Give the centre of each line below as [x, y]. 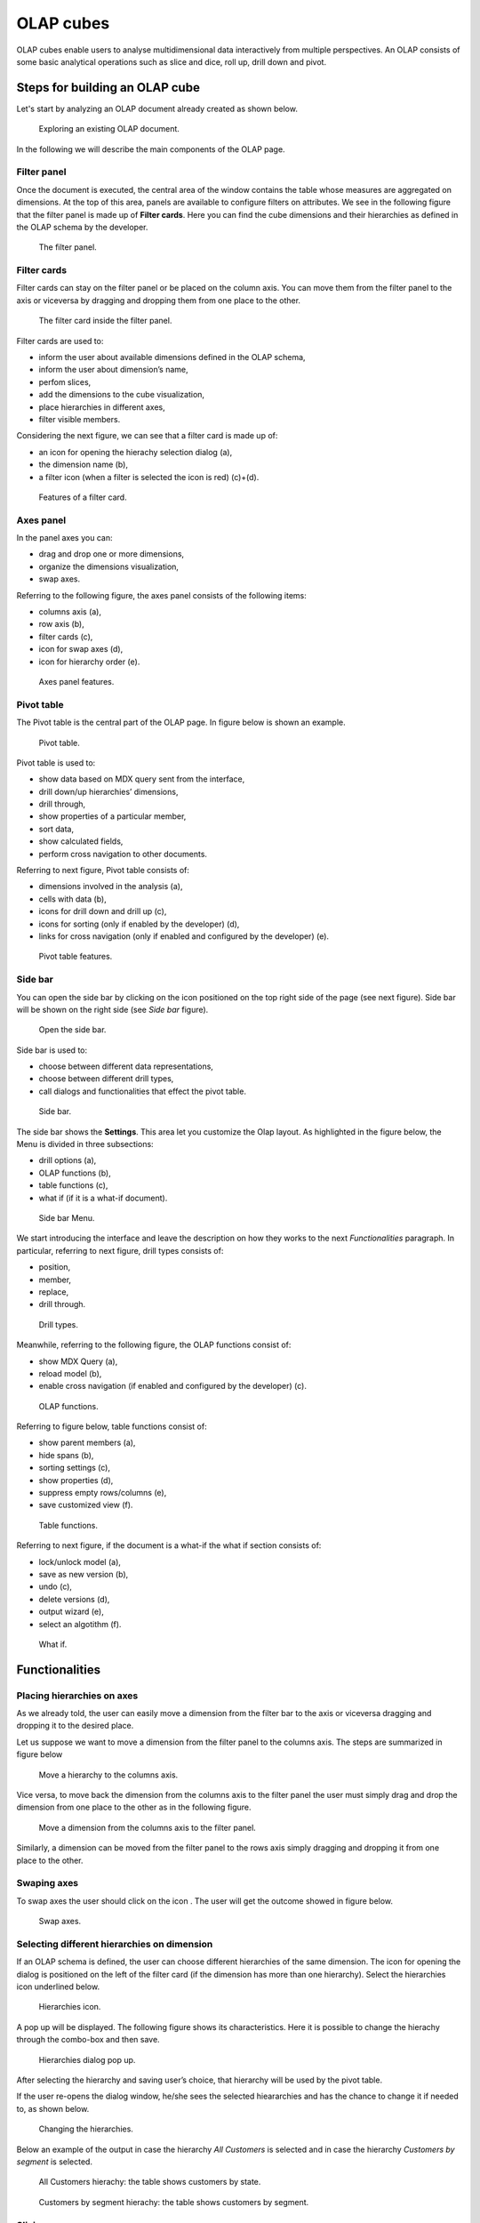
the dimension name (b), [84, 465]
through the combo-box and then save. [88, 2040]
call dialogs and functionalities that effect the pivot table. [142, 1091]
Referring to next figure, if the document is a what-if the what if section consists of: [169, 1545]
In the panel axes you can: [64, 538]
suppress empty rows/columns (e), [103, 1493]
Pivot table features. [76, 957]
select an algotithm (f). [80, 1624]
